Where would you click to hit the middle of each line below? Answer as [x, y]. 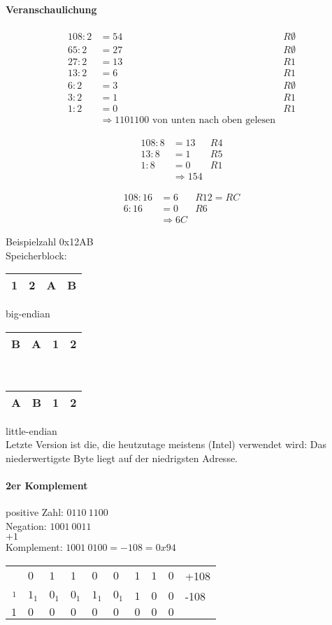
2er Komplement [47, 486]
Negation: [26, 525]
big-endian [28, 314]
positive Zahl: [35, 512]
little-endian [31, 430]
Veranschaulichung [51, 9]
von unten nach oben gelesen [214, 121]
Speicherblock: [36, 255]
